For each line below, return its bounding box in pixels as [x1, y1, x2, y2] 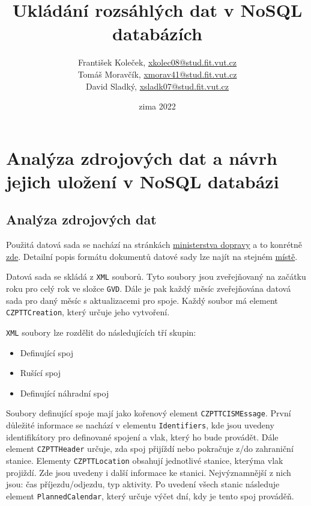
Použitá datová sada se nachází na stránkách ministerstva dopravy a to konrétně [6, 238, 303, 251]
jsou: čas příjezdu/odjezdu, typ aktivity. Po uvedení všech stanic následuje [6, 478, 280, 490]
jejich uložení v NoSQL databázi [6, 168, 279, 193]
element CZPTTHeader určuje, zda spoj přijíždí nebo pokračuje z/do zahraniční [6, 442, 294, 455]
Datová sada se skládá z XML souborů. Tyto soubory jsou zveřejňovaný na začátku [6, 270, 306, 283]
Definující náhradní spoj [20, 386, 109, 399]
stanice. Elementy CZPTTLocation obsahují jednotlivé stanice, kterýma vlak [6, 454, 283, 467]
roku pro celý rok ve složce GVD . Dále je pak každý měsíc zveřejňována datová [6, 282, 291, 295]
